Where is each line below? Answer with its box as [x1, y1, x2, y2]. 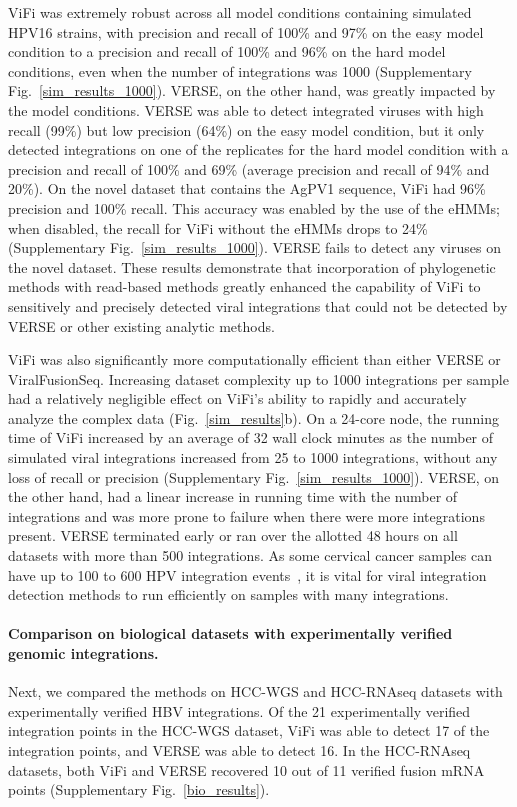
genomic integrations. [8, 643, 159, 663]
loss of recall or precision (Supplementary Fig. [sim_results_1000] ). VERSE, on [8, 466, 500, 487]
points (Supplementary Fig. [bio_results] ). [8, 779, 270, 800]
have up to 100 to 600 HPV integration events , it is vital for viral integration [8, 564, 487, 585]
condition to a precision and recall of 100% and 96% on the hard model [8, 41, 446, 62]
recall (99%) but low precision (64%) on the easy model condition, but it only [8, 119, 485, 140]
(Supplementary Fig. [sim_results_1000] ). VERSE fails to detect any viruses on [8, 237, 501, 258]
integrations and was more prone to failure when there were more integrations [8, 505, 485, 526]
